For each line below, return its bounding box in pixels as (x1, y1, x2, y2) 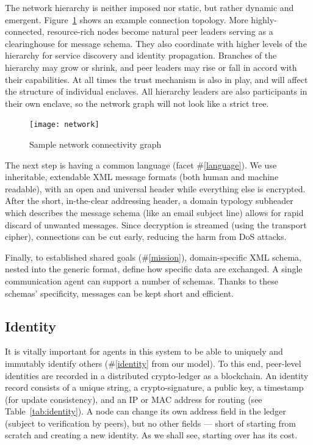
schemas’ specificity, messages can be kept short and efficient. (5, 286, 234, 299)
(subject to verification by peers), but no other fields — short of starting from (5, 416, 297, 429)
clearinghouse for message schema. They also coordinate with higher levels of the (5, 37, 307, 49)
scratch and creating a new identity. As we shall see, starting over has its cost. (5, 429, 298, 441)
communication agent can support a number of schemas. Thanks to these (5, 274, 279, 287)
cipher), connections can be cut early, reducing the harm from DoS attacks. (5, 230, 287, 243)
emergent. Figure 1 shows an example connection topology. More (5, 13, 248, 26)
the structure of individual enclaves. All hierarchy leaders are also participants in (5, 85, 308, 98)
